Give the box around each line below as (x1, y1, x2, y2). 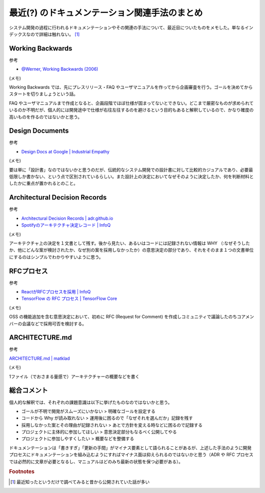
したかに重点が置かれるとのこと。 (9, 180, 78, 186)
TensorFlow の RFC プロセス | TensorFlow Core (21, 295, 117, 302)
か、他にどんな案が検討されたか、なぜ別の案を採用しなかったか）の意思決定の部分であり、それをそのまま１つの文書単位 (9, 247, 254, 253)
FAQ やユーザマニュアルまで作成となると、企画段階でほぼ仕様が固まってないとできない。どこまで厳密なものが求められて (9, 100, 254, 106)
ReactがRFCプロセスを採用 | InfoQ (21, 289, 91, 294)
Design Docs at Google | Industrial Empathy (21, 148, 110, 154)
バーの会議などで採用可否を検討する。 (9, 320, 87, 326)
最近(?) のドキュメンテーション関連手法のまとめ (9, 7, 203, 18)
